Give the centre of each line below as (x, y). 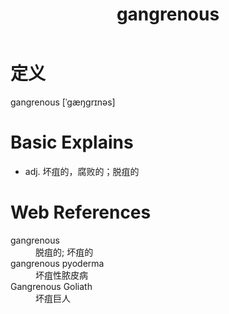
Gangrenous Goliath (51, 286)
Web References (81, 212)
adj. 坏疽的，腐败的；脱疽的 (82, 171)
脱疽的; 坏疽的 (64, 252)
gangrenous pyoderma (57, 263)
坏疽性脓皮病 (61, 275)
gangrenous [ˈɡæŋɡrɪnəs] (63, 102)
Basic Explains (72, 142)
